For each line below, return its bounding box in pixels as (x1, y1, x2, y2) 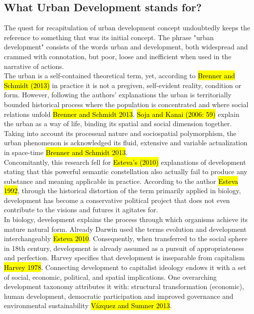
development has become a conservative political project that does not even (4, 195, 230, 205)
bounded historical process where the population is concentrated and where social (4, 99, 249, 109)
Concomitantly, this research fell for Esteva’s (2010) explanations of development (4, 157, 246, 167)
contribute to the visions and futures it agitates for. (4, 204, 158, 215)
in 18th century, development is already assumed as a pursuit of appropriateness (4, 243, 244, 253)
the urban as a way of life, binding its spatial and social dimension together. (4, 118, 232, 129)
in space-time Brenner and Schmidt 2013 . (4, 147, 128, 157)
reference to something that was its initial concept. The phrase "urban (4, 32, 214, 42)
